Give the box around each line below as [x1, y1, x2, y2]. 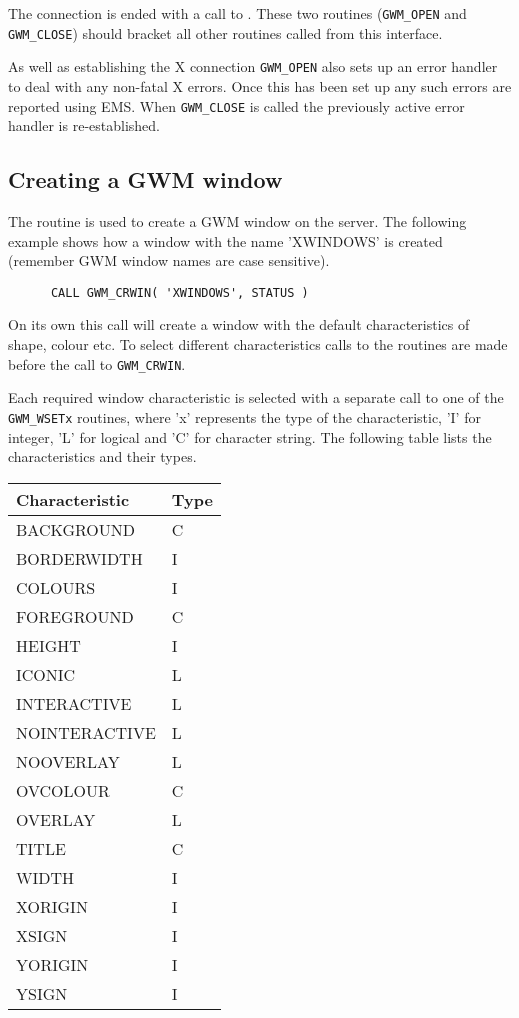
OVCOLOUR [16, 778, 110, 802]
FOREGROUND [16, 604, 134, 628]
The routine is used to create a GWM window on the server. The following [8, 211, 467, 232]
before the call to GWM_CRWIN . [8, 353, 186, 374]
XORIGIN [16, 894, 88, 918]
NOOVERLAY [16, 749, 120, 773]
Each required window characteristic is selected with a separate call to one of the [8, 387, 504, 408]
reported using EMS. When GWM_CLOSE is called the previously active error [8, 95, 465, 116]
